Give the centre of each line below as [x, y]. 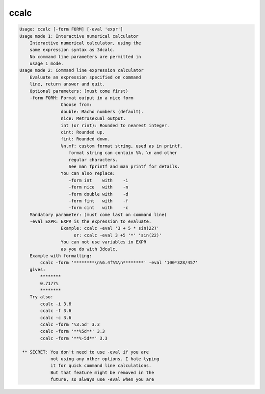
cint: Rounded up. [83, 132]
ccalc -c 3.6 [56, 317]
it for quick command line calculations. [101, 366]
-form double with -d [98, 194]
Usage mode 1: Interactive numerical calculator [79, 36]
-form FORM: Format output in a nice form [81, 98]
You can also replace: [88, 173]
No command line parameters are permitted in [85, 57]
